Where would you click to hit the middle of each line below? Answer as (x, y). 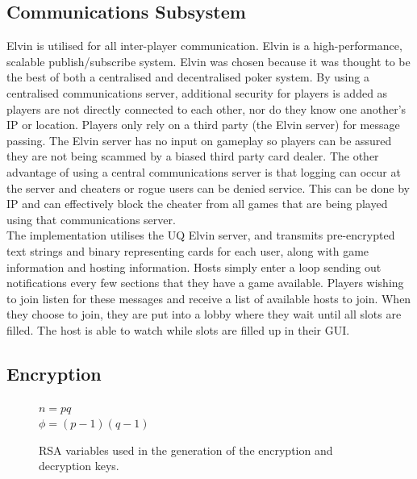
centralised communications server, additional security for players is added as (197, 92)
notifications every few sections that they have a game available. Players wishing (205, 283)
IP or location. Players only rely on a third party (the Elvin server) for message (203, 125)
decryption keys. (79, 466)
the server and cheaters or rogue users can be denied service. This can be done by (208, 187)
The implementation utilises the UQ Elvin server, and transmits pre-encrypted (201, 235)
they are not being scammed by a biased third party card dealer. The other (193, 156)
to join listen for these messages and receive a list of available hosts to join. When (209, 298)
